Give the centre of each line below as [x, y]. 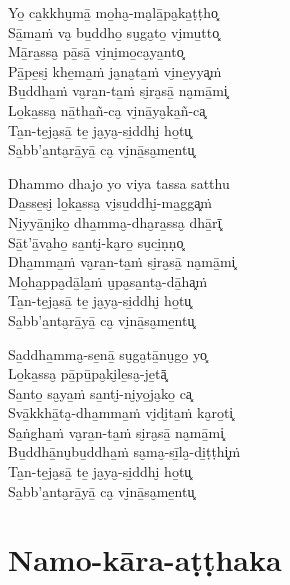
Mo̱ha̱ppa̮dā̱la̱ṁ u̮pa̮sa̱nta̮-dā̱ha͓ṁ [108, 280]
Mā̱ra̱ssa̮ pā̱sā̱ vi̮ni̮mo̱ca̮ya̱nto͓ [96, 51]
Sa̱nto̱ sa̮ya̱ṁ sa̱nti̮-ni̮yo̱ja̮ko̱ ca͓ [100, 392]
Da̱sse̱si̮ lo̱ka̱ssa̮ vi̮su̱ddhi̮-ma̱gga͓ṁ [110, 202]
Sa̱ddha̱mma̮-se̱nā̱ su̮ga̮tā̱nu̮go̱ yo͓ [107, 353]
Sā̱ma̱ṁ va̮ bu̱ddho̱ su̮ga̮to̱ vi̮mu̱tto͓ [114, 31]
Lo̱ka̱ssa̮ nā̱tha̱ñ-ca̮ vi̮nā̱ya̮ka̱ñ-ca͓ [107, 109]
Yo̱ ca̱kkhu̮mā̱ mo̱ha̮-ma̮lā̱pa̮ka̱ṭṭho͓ [113, 12]
